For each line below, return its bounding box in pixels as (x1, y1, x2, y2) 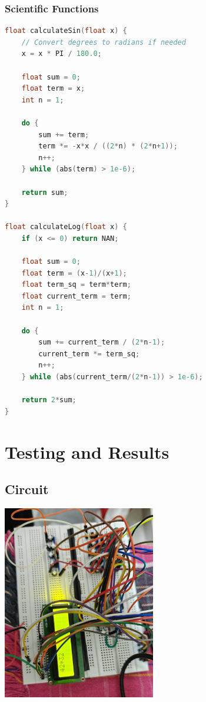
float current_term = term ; (21, 292, 131, 300)
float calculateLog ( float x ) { (5, 223, 127, 231)
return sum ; (21, 188, 68, 197)
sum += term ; (38, 130, 89, 139)
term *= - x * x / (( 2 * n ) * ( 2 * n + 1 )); (38, 142, 178, 151)
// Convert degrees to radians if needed (21, 38, 186, 47)
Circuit (5, 480, 49, 498)
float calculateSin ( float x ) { (5, 27, 127, 35)
